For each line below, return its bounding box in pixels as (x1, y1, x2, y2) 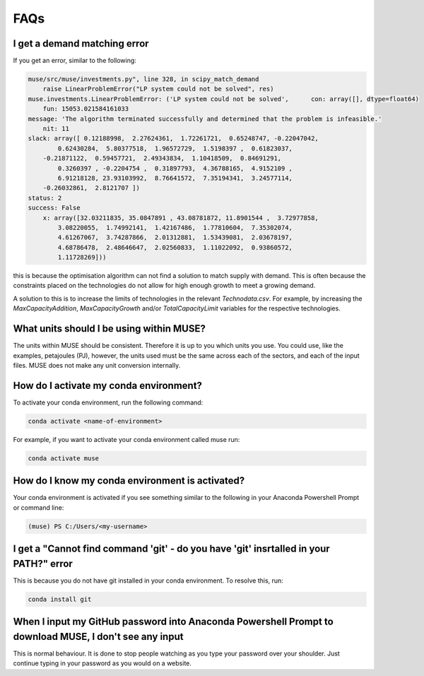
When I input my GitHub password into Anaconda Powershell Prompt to (13, 616, 334, 628)
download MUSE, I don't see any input (13, 630, 184, 643)
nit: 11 (42, 124, 70, 132)
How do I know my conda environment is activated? (13, 474, 245, 487)
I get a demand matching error (13, 37, 149, 49)
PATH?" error (13, 557, 73, 569)
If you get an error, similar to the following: (13, 57, 137, 65)
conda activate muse (28, 454, 99, 462)
